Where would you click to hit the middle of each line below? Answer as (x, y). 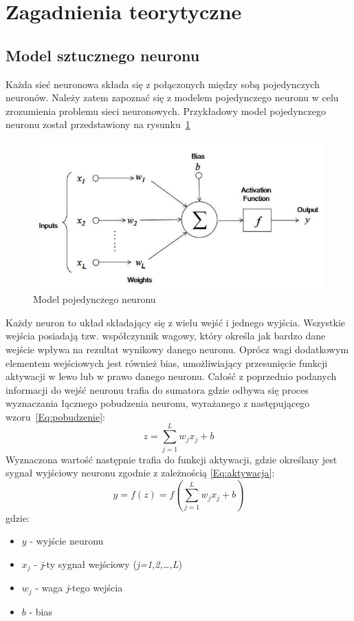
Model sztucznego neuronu (103, 55)
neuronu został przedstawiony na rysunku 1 (98, 124)
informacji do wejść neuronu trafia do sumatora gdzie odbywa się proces (157, 389)
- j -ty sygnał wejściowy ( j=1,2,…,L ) (108, 564)
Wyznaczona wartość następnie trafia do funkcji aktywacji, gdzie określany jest (172, 459)
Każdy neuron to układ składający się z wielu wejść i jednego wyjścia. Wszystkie (176, 322)
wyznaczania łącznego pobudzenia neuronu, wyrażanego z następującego (158, 403)
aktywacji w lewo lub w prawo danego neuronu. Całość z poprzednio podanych (171, 376)
